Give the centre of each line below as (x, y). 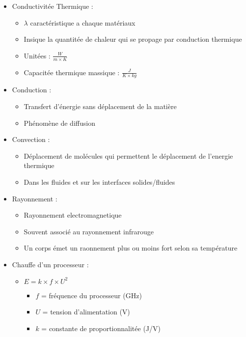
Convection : (31, 139)
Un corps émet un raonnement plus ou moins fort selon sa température (131, 248)
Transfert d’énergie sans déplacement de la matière (100, 106)
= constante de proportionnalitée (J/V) (101, 328)
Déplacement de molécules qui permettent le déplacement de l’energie (128, 155)
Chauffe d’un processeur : (50, 264)
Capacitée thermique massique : (72, 72)
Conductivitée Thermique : (53, 6)
